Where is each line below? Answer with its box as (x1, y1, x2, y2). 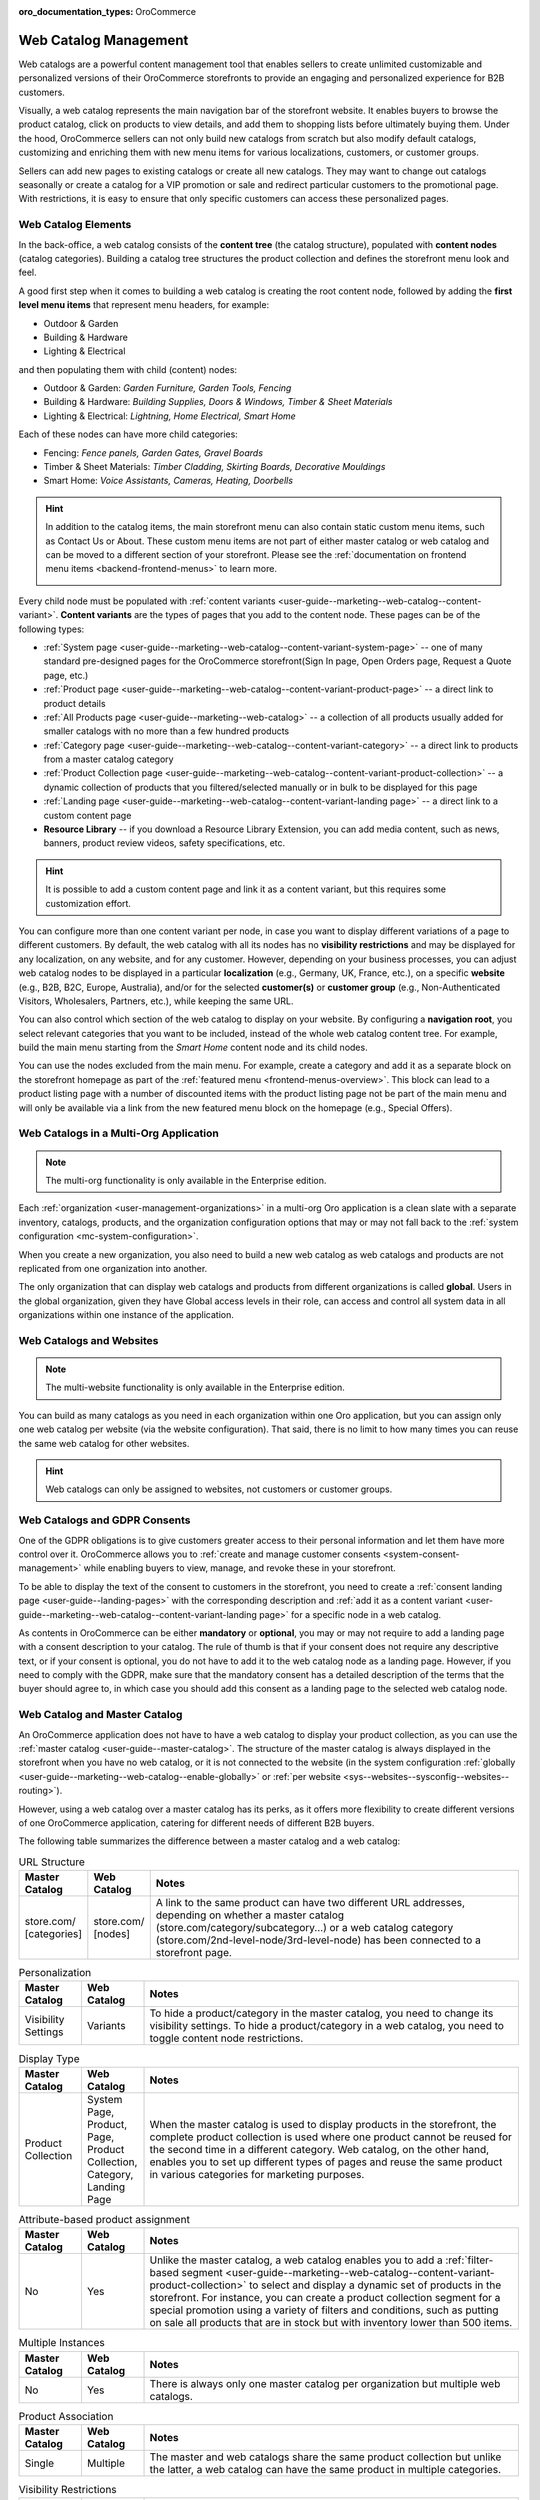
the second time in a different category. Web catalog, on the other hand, (149, 2142, 490, 2156)
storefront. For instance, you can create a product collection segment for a (149, 2291, 501, 2305)
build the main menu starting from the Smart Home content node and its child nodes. (18, 1041, 369, 1054)
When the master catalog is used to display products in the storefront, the (149, 2117, 497, 2131)
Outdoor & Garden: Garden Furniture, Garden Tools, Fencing (43, 382, 292, 394)
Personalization (18, 1966, 92, 1980)
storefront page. (155, 1946, 232, 1960)
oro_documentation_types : (18, 6, 134, 17)
